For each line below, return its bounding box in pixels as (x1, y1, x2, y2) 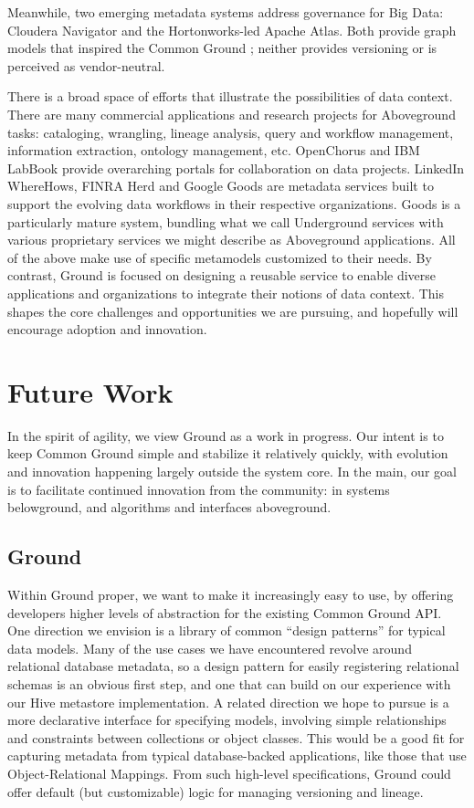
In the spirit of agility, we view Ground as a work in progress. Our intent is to (7, 425, 444, 445)
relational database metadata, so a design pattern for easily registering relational (7, 656, 459, 676)
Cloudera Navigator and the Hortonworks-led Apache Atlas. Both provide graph (7, 20, 457, 39)
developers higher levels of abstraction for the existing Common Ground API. (7, 603, 442, 622)
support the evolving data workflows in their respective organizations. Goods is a (7, 194, 461, 213)
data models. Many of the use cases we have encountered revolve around (7, 638, 412, 657)
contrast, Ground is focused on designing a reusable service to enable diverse (7, 266, 437, 285)
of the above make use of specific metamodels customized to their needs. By (7, 247, 432, 267)
